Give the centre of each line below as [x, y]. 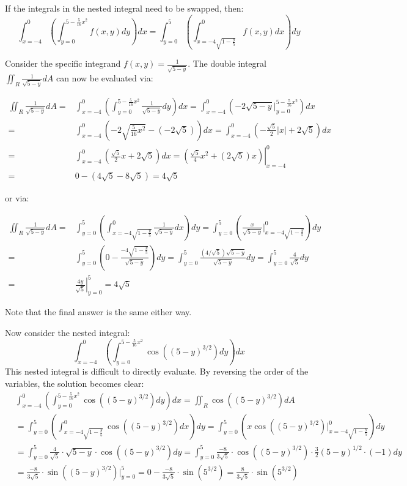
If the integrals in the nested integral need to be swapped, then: [124, 8]
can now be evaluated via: [105, 78]
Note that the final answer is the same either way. [98, 312]
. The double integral [227, 63]
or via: [17, 198]
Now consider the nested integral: [68, 332]
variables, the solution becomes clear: [75, 383]
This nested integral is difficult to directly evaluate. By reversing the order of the [157, 371]
